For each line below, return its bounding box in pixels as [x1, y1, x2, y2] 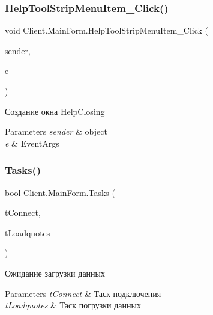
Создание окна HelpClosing [5, 105, 105, 117]
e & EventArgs [5, 136, 59, 149]
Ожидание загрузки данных [5, 266, 105, 279]
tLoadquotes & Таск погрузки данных [5, 299, 141, 311]
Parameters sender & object [5, 125, 107, 138]
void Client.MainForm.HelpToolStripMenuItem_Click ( [5, 24, 209, 37]
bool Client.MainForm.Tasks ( [5, 186, 115, 198]
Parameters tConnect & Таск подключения [5, 287, 161, 299]
